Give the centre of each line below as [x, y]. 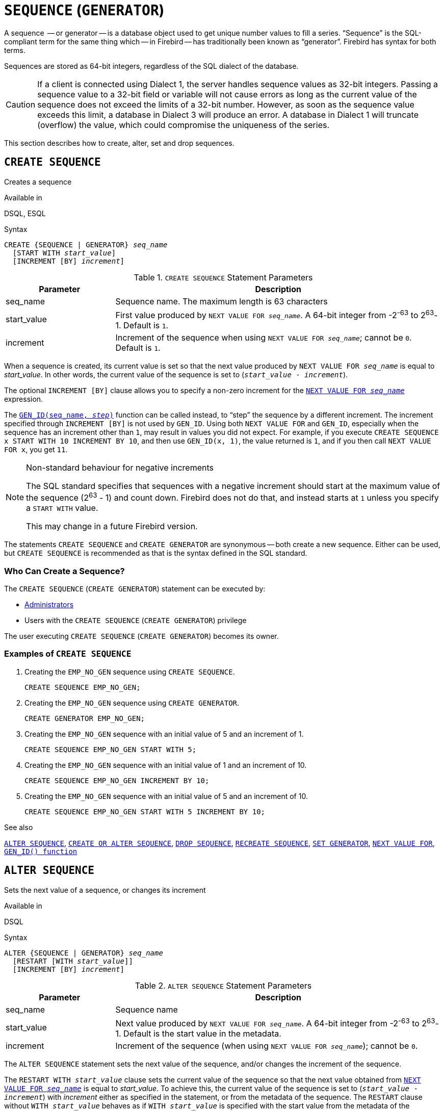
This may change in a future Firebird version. [112, 526]
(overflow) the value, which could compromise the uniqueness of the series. [184, 125]
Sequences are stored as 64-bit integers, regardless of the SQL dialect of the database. [151, 66]
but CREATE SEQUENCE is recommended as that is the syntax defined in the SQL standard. [156, 553]
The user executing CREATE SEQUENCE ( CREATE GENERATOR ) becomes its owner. [141, 636]
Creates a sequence [38, 182]
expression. [24, 399]
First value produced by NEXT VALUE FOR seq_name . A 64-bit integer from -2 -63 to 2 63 [275, 314]
